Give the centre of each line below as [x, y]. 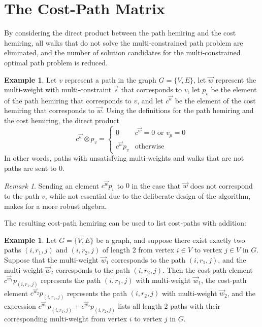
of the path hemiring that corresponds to [68, 100]
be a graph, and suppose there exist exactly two [171, 240]
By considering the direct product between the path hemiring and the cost [120, 33]
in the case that [156, 185]
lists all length [140, 305]
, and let [150, 100]
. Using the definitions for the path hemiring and [178, 110]
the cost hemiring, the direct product [62, 120]
